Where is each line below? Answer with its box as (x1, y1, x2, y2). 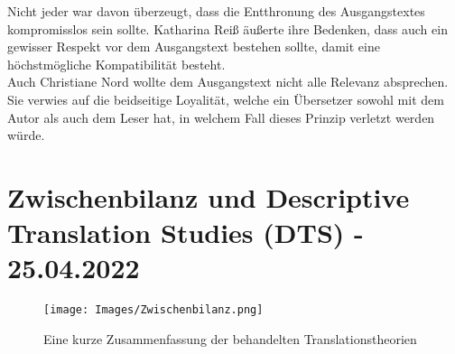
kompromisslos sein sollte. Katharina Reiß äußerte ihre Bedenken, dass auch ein (7, 19, 448, 38)
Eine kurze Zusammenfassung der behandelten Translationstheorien (43, 329, 417, 348)
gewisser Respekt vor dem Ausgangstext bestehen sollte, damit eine (7, 37, 380, 56)
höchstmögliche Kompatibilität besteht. (7, 54, 226, 73)
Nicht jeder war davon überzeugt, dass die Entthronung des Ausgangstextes (7, 2, 425, 20)
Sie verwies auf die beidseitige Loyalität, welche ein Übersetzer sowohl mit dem (7, 89, 444, 108)
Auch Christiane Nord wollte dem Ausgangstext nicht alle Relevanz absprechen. (7, 72, 449, 91)
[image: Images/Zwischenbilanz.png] (43, 303, 264, 317)
